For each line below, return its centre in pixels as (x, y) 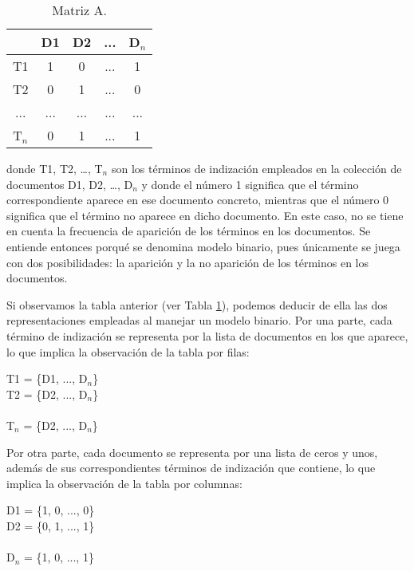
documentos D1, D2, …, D (70, 184)
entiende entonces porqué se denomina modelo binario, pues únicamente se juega (203, 246)
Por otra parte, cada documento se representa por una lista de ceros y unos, (192, 452)
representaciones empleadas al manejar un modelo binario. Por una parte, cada (199, 320)
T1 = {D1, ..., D (47, 378)
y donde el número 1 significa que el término (250, 184)
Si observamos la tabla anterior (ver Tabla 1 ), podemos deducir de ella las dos (197, 304)
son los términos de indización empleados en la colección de (256, 168)
